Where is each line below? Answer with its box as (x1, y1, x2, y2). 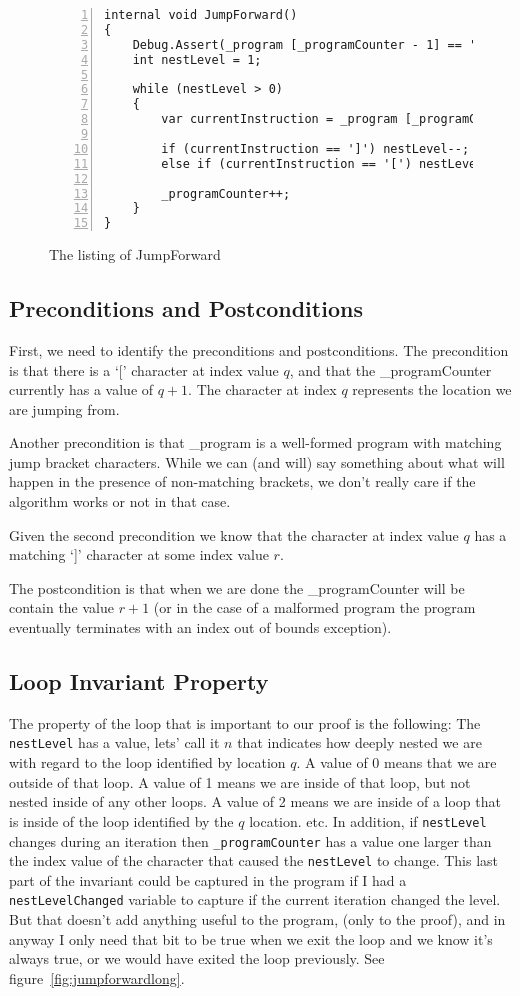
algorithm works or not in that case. (9, 491, 231, 512)
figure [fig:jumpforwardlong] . (9, 967, 185, 988)
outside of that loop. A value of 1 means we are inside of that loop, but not (9, 771, 471, 792)
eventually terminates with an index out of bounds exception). (9, 617, 392, 638)
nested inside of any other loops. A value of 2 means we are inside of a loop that (9, 791, 501, 812)
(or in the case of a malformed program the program (153, 597, 476, 618)
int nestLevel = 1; (132, 52, 262, 67)
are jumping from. (9, 398, 120, 419)
